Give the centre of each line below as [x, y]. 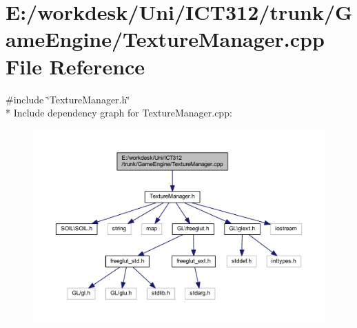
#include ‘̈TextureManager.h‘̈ [68, 99]
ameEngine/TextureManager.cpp [165, 39]
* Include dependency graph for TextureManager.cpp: [119, 113]
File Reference [75, 66]
